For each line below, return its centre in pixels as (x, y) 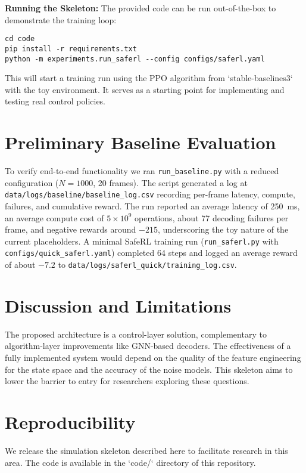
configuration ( (32, 182)
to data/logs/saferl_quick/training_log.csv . (147, 265)
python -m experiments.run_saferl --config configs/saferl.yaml (135, 59)
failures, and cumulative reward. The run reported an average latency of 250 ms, (152, 205)
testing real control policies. (55, 101)
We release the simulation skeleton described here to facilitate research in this (146, 450)
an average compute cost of (54, 217)
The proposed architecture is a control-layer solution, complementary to (136, 334)
